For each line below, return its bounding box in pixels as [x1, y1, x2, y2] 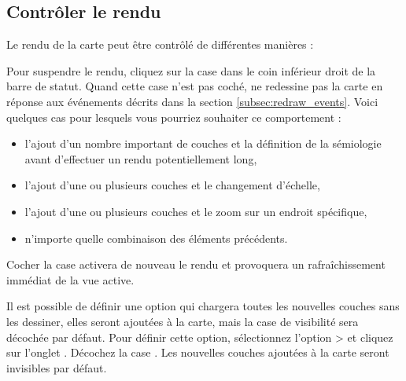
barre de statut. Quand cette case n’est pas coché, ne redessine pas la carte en [6, 78, 383, 94]
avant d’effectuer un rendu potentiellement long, [24, 150, 257, 167]
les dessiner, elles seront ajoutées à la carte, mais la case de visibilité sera [6, 313, 359, 329]
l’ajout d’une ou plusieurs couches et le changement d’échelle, [24, 177, 320, 193]
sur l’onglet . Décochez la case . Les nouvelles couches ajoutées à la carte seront [6, 344, 389, 361]
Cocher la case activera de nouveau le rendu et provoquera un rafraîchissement [6, 256, 386, 273]
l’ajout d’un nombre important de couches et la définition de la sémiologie [24, 135, 382, 152]
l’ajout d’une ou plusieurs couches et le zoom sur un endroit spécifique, [24, 203, 367, 219]
